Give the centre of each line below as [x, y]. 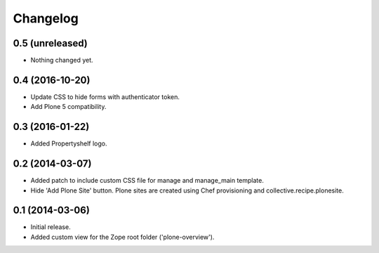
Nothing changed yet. [62, 60]
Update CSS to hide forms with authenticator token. [105, 97]
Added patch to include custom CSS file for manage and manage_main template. [147, 181]
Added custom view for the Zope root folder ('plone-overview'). [122, 237]
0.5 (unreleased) [50, 43]
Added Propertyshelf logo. [69, 143]
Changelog [46, 18]
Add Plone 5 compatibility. [68, 107]
